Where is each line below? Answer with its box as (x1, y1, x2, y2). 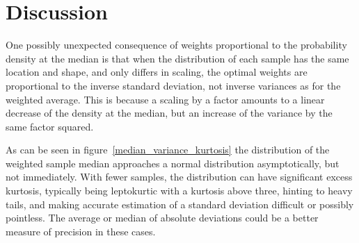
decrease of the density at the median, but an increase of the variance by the (6, 106, 333, 120)
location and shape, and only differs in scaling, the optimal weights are (6, 65, 308, 79)
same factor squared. (6, 119, 94, 133)
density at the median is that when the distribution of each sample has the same (6, 51, 349, 65)
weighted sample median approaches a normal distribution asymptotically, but (6, 156, 340, 170)
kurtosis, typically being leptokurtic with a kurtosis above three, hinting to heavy (6, 183, 353, 198)
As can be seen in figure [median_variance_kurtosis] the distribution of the (6, 142, 330, 157)
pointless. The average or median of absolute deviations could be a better (6, 210, 319, 225)
